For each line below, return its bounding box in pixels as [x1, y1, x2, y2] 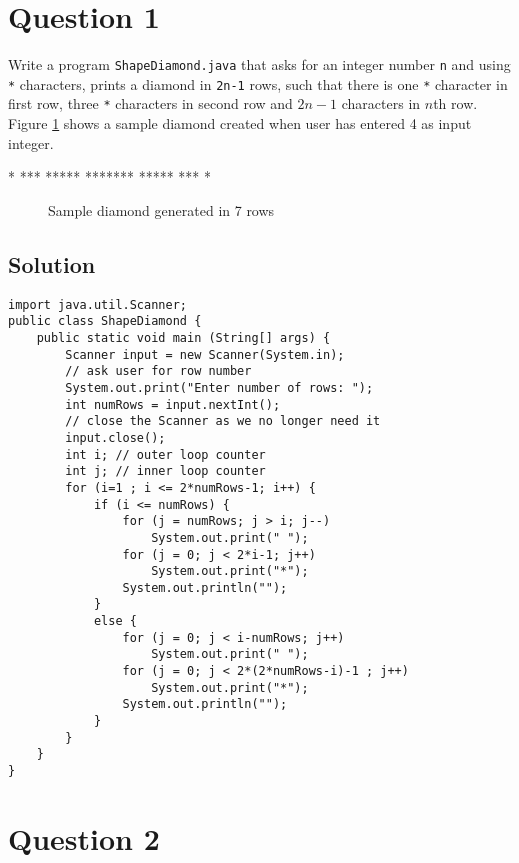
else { [93, 614, 137, 629]
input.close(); [65, 430, 166, 445]
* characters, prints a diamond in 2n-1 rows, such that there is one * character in [8, 73, 508, 94]
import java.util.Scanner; [8, 297, 187, 312]
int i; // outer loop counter [65, 447, 266, 462]
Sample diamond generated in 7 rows [48, 199, 275, 220]
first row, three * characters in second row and [8, 93, 293, 114]
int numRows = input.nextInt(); [65, 397, 281, 412]
